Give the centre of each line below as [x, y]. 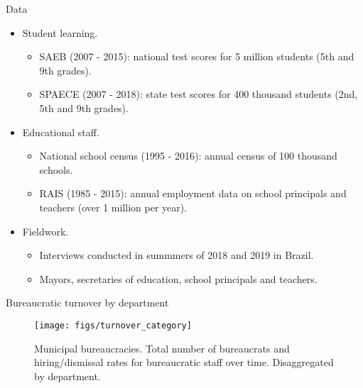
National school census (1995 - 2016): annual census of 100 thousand [188, 156]
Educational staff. [61, 132]
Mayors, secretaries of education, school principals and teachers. [178, 278]
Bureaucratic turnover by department [87, 303]
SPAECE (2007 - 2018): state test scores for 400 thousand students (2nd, [199, 94]
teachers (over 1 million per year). [113, 207]
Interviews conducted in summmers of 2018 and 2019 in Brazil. [177, 255]
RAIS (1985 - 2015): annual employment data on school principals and [193, 193]
